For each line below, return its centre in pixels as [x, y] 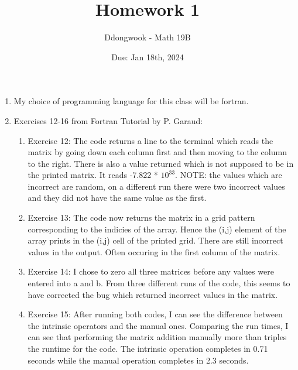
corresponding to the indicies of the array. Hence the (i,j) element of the [157, 229]
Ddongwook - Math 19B [148, 37]
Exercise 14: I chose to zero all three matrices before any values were [151, 271]
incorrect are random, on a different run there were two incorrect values [156, 186]
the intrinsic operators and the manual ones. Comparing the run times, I [158, 325]
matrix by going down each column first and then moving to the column [157, 152]
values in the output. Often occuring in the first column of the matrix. [154, 251]
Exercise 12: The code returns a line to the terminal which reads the [150, 140]
